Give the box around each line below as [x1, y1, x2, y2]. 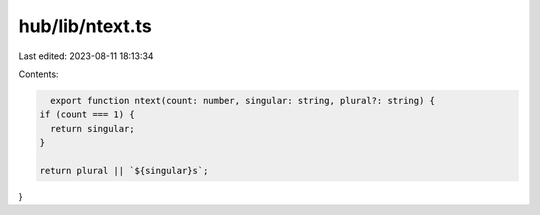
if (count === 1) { [39, 109, 135, 120]
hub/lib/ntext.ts [18, 15, 152, 37]
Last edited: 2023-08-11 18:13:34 [18, 50, 154, 62]
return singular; [50, 123, 135, 134]
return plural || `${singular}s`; [39, 165, 209, 176]
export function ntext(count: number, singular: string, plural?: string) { [50, 95, 435, 106]
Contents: [18, 68, 59, 80]
